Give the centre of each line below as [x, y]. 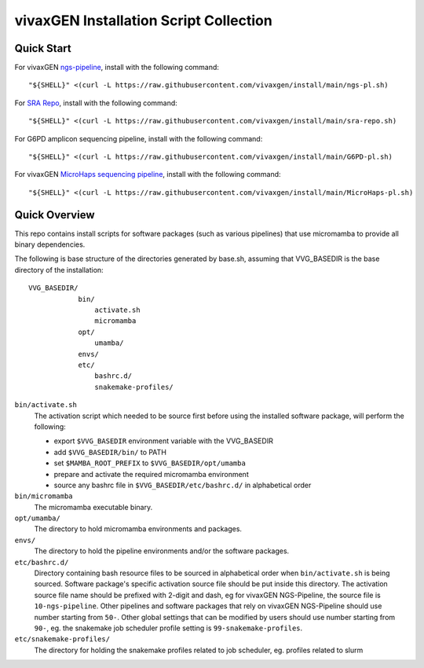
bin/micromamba [44, 496]
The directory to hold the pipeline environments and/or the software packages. [162, 551]
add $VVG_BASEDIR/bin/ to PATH [110, 452]
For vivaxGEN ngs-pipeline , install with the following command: [117, 68]
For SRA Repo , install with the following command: [96, 103]
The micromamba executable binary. [93, 507]
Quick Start [43, 48]
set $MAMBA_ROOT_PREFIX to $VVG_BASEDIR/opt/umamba [150, 463]
